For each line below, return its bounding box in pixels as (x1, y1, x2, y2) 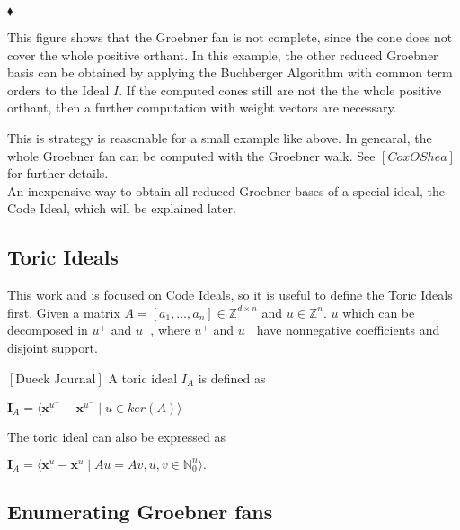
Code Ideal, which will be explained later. (7, 199, 236, 218)
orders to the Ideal (7, 80, 110, 99)
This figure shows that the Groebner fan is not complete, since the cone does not (7, 28, 453, 46)
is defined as (198, 368, 266, 387)
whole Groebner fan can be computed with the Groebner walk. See (7, 146, 376, 165)
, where (150, 320, 190, 339)
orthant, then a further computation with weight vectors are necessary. (7, 98, 397, 117)
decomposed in (7, 320, 88, 339)
